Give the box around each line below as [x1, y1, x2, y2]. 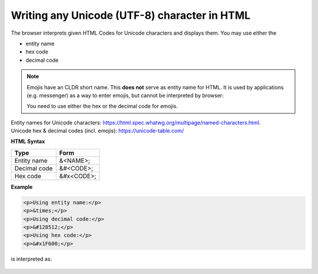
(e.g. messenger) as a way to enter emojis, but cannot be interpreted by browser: [26, 92, 224, 99]
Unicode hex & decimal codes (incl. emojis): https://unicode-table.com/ [11, 127, 184, 135]
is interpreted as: [11, 255, 52, 262]
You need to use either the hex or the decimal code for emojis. [26, 103, 178, 110]
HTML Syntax [11, 138, 45, 145]
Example [11, 183, 33, 191]
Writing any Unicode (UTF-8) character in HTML [11, 9, 251, 22]
